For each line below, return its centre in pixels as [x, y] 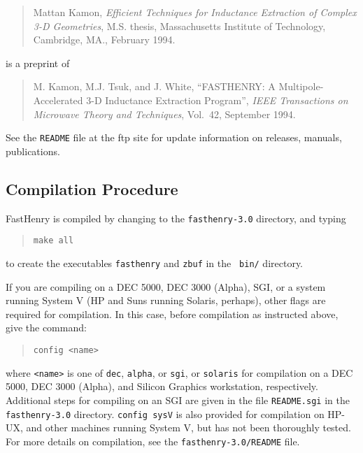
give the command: [46, 328]
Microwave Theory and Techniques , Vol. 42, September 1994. [164, 114]
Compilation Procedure [92, 188]
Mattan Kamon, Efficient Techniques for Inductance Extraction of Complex [195, 12]
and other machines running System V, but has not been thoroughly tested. [188, 427]
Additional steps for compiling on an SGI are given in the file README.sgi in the [178, 400]
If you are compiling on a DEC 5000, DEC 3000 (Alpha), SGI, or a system [166, 286]
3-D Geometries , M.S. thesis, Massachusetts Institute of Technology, [179, 26]
